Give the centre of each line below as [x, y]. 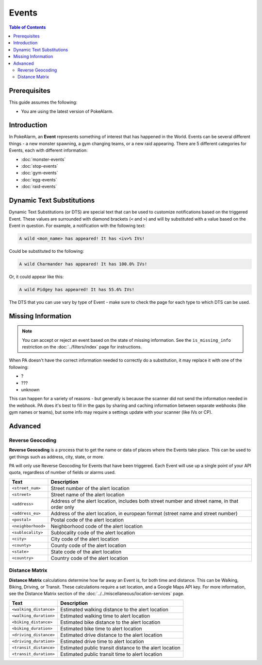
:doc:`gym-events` [40, 173]
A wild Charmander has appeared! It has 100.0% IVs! [83, 264]
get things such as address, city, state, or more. [57, 456]
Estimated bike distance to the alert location [110, 622]
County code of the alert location [89, 545]
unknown [30, 389]
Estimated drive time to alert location [102, 641]
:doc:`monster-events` [43, 159]
